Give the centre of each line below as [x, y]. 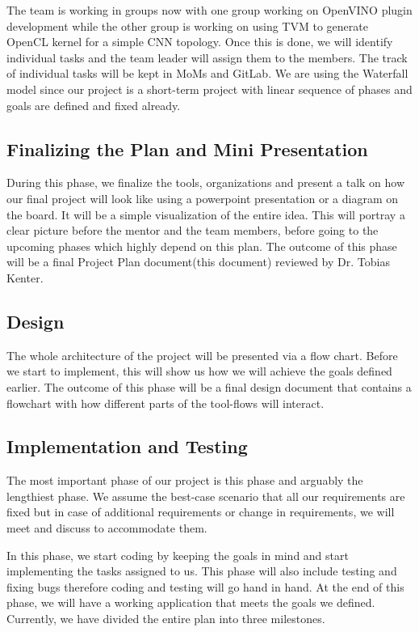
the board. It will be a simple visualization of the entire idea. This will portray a [206, 214]
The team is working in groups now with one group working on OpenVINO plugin [209, 10]
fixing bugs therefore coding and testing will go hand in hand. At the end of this [205, 586]
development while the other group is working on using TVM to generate [187, 25]
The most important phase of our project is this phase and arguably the [185, 480]
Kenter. [25, 277]
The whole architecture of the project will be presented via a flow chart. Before [202, 355]
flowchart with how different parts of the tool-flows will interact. [166, 403]
